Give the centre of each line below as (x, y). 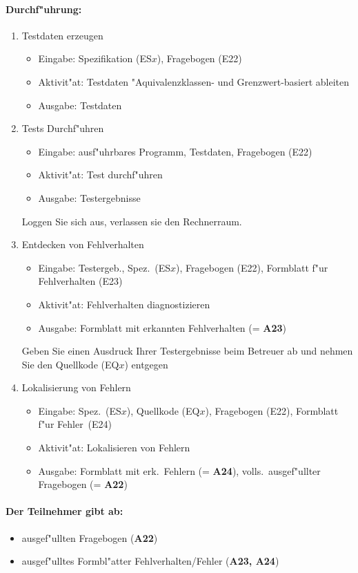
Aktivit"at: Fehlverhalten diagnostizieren (124, 304)
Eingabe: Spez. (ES (80, 410)
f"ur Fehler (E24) (75, 424)
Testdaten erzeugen (62, 35)
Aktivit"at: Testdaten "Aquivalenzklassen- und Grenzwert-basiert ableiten (194, 81)
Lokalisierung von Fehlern (76, 387)
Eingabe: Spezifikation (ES (95, 58)
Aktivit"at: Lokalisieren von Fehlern (114, 448)
